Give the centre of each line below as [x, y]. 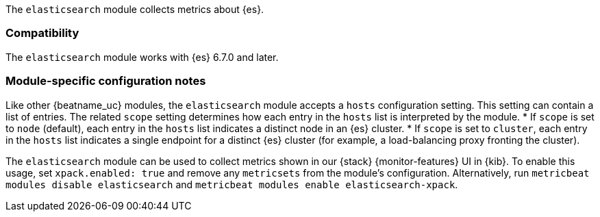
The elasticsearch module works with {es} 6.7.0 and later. [142, 57]
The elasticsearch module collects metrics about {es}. [135, 9]
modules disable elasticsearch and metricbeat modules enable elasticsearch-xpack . [232, 184]
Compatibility [42, 33]
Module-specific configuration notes [106, 81]
